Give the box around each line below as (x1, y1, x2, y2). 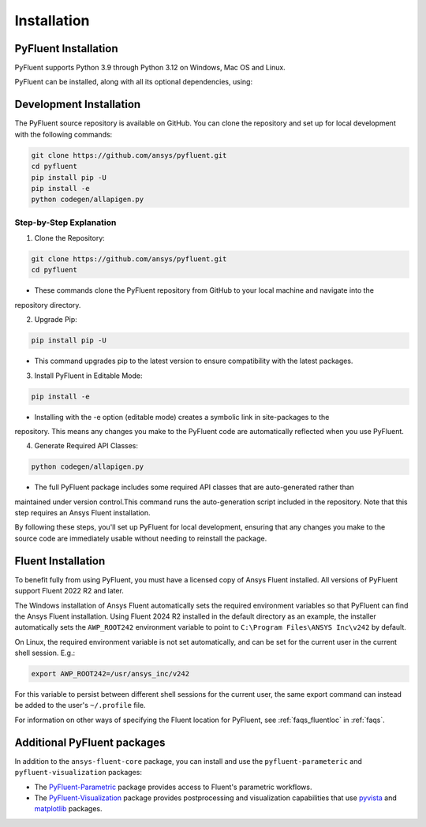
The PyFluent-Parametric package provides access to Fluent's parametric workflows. (34, 782, 312, 791)
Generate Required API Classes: (34, 441, 138, 451)
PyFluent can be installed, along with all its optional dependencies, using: (14, 77, 252, 87)
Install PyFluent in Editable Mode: (34, 371, 143, 380)
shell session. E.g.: (14, 648, 76, 658)
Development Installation (14, 98, 141, 111)
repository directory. (14, 300, 81, 309)
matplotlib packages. (34, 804, 103, 814)
